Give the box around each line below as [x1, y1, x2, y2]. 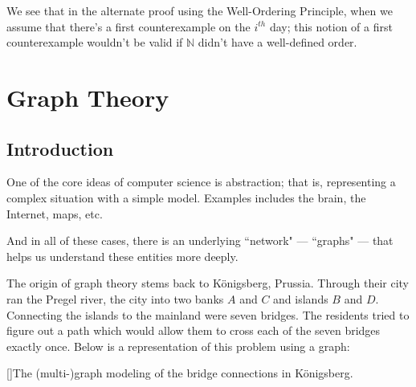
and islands [273, 290, 328, 307]
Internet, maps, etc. [6, 205, 103, 222]
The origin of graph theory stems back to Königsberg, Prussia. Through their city [6, 275, 409, 291]
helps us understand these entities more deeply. [6, 247, 239, 264]
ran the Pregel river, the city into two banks [6, 290, 224, 307]
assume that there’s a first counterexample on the [6, 18, 251, 35]
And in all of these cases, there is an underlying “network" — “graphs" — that [6, 232, 394, 249]
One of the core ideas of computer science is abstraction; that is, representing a [6, 173, 396, 190]
